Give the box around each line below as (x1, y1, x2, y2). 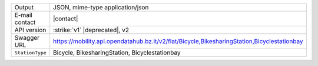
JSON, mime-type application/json (53, 4, 149, 11)
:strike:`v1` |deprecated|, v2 (53, 26, 130, 34)
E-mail (14, 11, 32, 19)
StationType (14, 50, 47, 55)
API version (14, 26, 47, 34)
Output (14, 4, 34, 11)
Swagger (14, 34, 40, 41)
